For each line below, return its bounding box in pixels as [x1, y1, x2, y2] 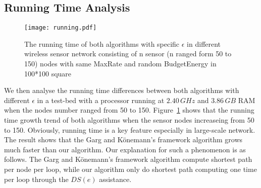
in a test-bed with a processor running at [37, 95, 165, 105]
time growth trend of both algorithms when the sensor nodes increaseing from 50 [4, 115, 254, 125]
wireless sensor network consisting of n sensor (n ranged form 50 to [24, 48, 232, 59]
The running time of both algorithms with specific [24, 38, 180, 49]
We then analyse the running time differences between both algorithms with [4, 85, 239, 96]
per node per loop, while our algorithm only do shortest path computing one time [4, 163, 257, 174]
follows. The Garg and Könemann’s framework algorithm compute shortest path [4, 154, 252, 164]
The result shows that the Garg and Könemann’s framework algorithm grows [4, 134, 243, 145]
